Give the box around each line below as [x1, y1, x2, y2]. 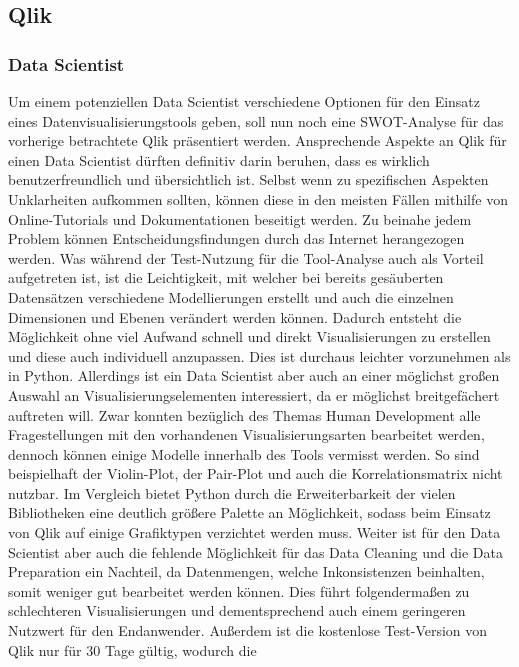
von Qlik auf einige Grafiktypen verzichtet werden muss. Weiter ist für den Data [8, 522, 501, 543]
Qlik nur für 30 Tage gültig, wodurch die [8, 639, 257, 660]
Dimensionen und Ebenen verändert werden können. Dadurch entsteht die [8, 306, 462, 327]
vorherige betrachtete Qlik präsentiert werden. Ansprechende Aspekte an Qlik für [8, 130, 507, 151]
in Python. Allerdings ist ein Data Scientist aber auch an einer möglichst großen [8, 365, 500, 386]
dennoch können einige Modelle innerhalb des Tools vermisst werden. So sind [8, 443, 480, 464]
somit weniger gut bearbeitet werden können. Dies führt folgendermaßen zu [8, 580, 470, 601]
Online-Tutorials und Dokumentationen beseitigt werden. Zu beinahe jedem [8, 208, 472, 229]
